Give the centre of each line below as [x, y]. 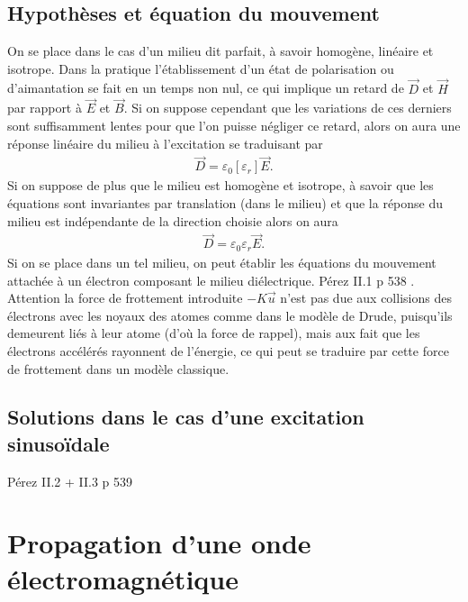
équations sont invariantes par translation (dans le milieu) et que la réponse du [225, 203]
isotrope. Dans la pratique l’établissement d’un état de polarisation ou [201, 68]
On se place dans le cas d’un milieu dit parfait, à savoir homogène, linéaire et [220, 51]
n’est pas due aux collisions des [366, 298]
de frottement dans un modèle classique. [118, 368]
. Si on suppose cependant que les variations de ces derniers [288, 108]
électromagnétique [123, 578]
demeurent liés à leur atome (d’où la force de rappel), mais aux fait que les [214, 333]
